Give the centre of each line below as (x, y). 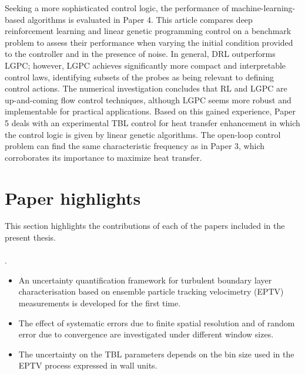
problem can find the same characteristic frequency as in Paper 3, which (135, 146)
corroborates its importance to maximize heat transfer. (103, 157)
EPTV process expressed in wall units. (88, 365)
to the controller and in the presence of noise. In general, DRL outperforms (140, 54)
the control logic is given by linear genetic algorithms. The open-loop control (143, 134)
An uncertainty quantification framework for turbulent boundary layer (145, 280)
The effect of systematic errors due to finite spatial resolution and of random (157, 322)
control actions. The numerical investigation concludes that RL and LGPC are (146, 88)
